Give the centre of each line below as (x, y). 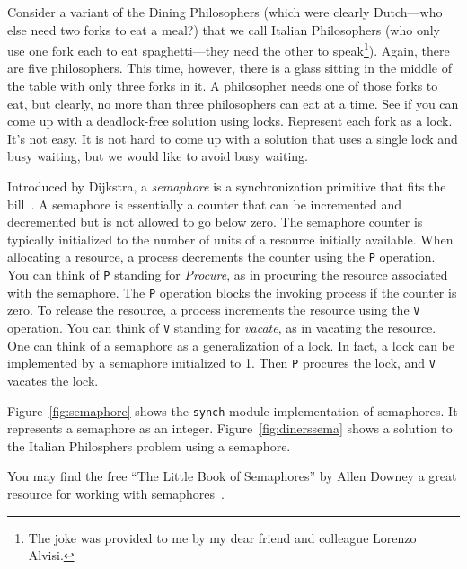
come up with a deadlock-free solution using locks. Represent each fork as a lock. (230, 121)
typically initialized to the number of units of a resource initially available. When (230, 239)
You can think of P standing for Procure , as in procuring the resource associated (228, 275)
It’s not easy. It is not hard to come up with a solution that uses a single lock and (233, 138)
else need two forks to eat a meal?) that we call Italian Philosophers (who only (224, 29)
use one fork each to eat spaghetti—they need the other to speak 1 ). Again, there (229, 49)
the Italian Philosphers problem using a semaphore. (149, 445)
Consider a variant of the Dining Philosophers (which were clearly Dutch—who (225, 12)
